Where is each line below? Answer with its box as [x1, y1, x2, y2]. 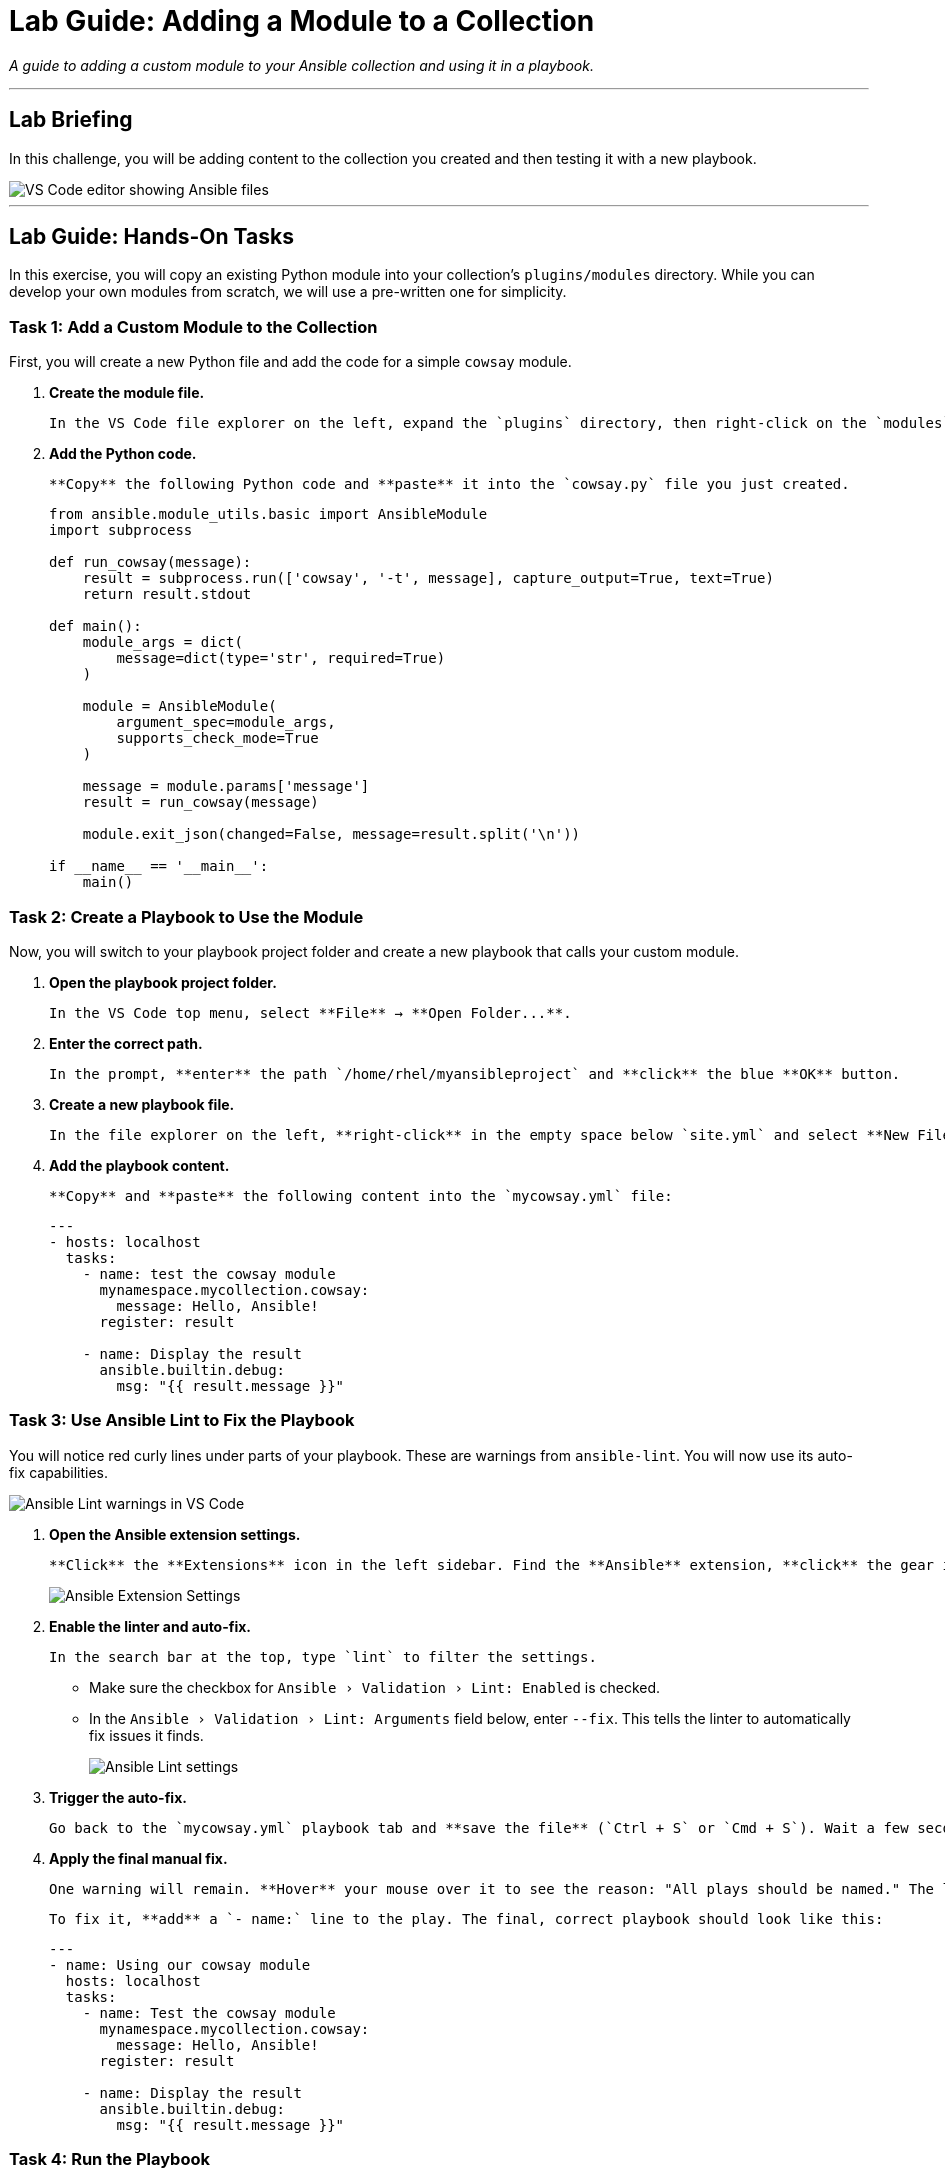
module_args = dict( [82, 634, 243, 651]
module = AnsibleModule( [82, 698, 277, 715]
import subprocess [49, 522, 193, 539]
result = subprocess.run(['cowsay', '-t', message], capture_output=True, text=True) [82, 570, 774, 587]
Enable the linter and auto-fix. [49, 1617, 252, 1635]
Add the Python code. [49, 445, 197, 463]
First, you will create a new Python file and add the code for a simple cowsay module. [9, 353, 572, 371]
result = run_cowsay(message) [82, 794, 319, 811]
